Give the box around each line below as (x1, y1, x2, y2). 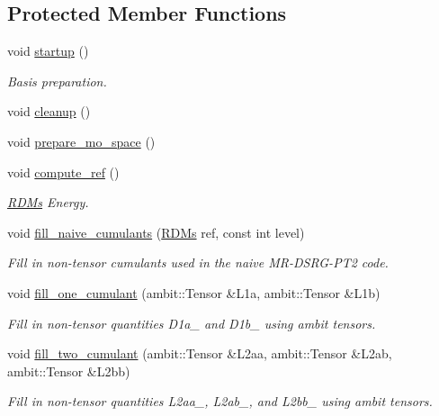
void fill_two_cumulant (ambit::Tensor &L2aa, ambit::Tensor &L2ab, (7, 344, 392, 363)
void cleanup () (7, 102, 91, 121)
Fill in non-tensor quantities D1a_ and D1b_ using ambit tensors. (7, 313, 376, 332)
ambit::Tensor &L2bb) (7, 361, 130, 380)
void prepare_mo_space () (7, 131, 156, 150)
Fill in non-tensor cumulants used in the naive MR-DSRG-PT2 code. (7, 253, 389, 272)
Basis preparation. (7, 71, 107, 90)
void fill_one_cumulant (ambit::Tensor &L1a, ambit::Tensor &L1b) (7, 283, 381, 302)
